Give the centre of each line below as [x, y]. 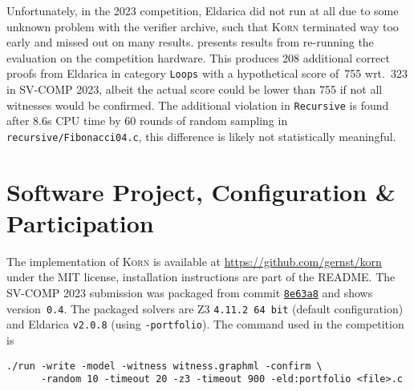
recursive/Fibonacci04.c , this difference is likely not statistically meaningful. [201, 136]
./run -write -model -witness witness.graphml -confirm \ [164, 366]
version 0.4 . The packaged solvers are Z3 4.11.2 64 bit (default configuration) [205, 308]
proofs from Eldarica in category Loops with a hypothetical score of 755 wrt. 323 [207, 73]
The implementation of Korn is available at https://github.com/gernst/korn [194, 261]
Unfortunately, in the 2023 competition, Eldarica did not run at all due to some [203, 10]
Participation [80, 222]
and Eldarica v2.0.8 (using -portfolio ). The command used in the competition [205, 324]
